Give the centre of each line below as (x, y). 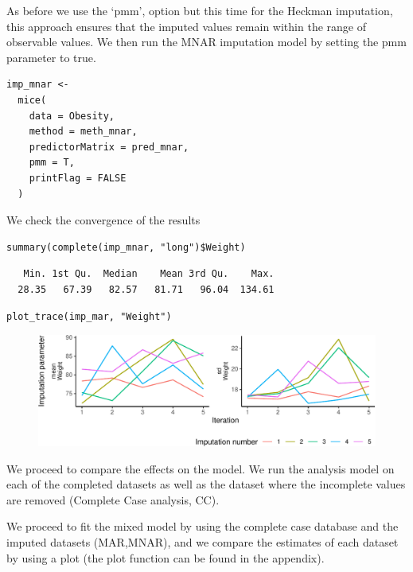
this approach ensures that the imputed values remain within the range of (186, 26)
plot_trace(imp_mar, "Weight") (89, 316)
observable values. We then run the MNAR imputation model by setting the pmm (206, 42)
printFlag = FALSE (78, 178)
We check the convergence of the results (103, 220)
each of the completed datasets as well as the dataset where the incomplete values (206, 484)
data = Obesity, (72, 116)
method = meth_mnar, (83, 132)
